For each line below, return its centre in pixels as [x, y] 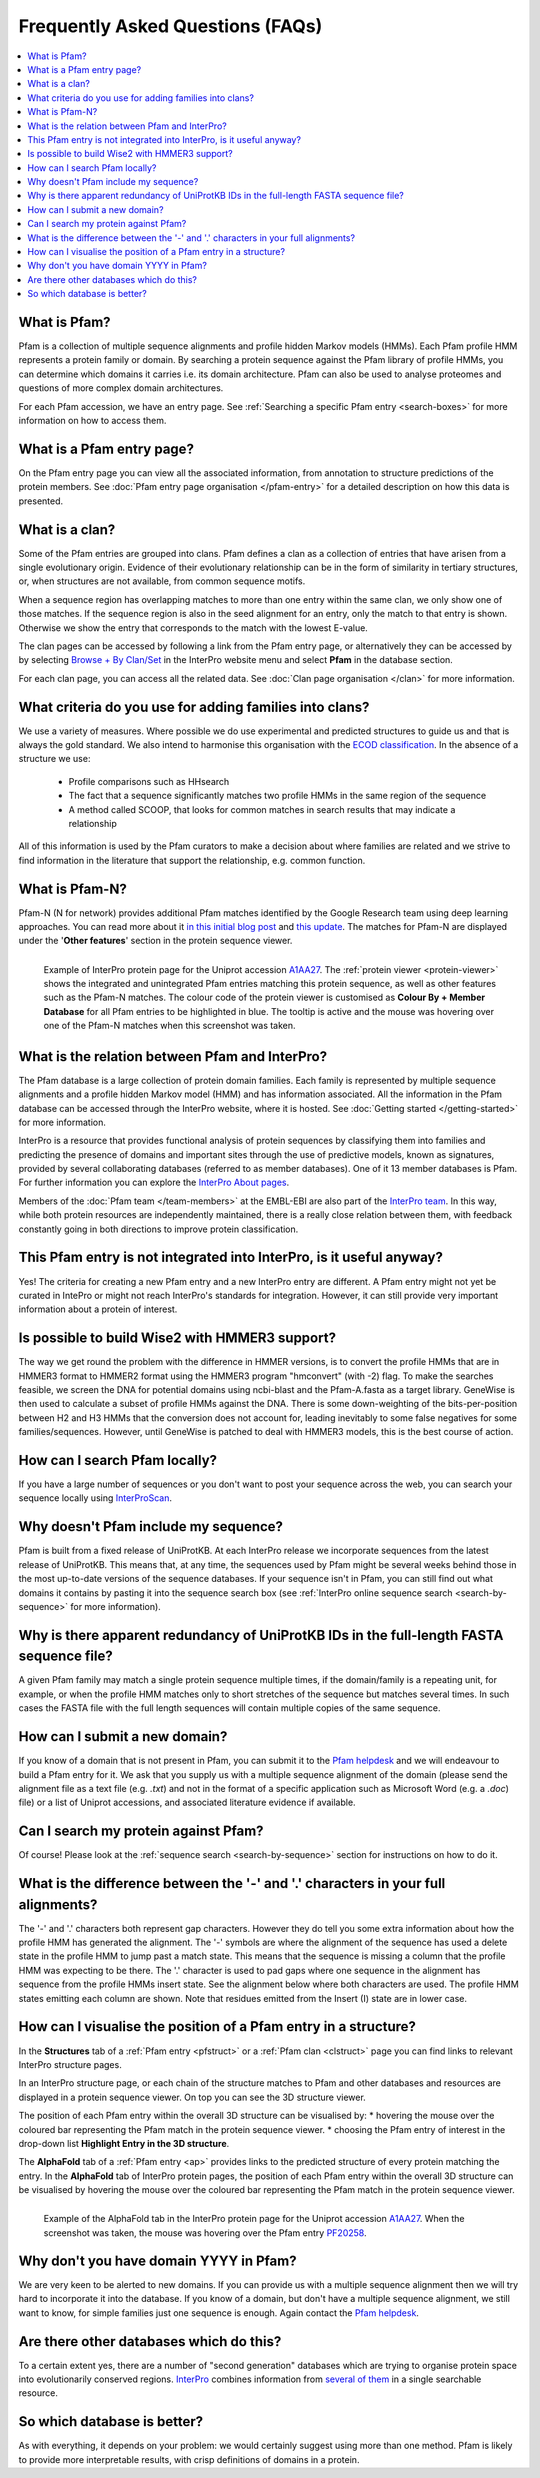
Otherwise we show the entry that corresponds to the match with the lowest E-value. [193, 627]
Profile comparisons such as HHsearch [149, 781]
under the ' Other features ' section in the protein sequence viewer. [155, 941]
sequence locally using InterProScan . [95, 1498]
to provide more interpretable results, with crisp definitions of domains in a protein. [189, 2459]
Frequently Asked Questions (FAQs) [170, 26]
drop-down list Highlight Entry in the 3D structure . [124, 2143]
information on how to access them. [92, 421]
